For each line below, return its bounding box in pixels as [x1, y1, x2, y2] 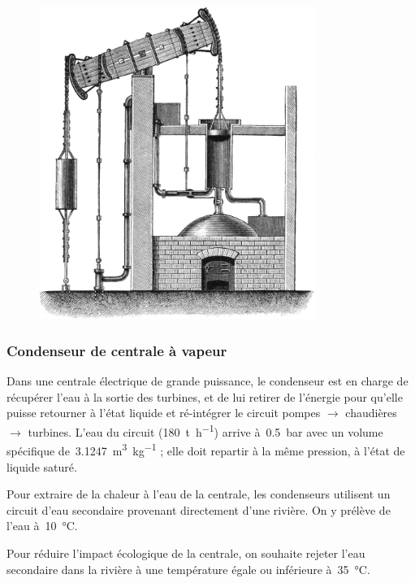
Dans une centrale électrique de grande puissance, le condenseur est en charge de [6, 372, 409, 389]
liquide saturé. [6, 458, 77, 475]
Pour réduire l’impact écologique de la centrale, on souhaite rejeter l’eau [6, 544, 365, 561]
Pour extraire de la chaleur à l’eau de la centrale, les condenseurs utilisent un [6, 485, 391, 503]
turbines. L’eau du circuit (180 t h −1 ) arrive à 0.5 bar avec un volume [28, 421, 383, 440]
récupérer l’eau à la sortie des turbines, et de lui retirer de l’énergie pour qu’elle [6, 388, 403, 405]
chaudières [345, 404, 397, 421]
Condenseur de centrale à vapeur [6, 340, 227, 360]
